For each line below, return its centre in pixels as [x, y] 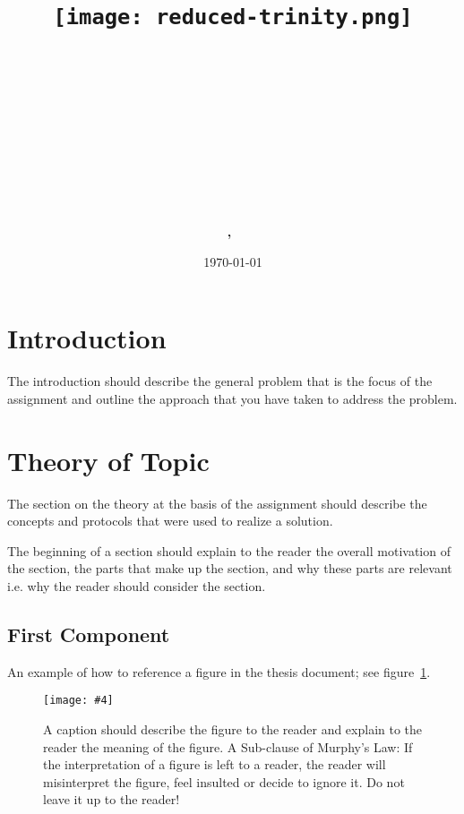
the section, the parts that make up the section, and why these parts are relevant [230, 568]
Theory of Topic [108, 460]
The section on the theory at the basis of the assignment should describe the [217, 503]
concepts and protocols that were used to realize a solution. [170, 521]
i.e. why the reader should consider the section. [137, 586]
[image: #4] [78, 701]
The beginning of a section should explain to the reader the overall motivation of [229, 550]
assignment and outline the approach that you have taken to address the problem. [232, 398]
